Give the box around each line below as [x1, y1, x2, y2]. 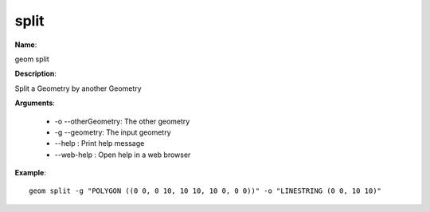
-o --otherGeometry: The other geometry [54, 116, 190, 126]
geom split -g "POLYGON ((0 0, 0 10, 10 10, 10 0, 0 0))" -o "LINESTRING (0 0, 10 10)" [29, 186, 382, 195]
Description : [14, 69, 57, 79]
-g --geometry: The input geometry [54, 128, 171, 137]
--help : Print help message [54, 139, 145, 148]
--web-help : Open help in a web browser [54, 150, 191, 159]
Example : [14, 168, 47, 178]
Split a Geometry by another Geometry [14, 84, 143, 93]
